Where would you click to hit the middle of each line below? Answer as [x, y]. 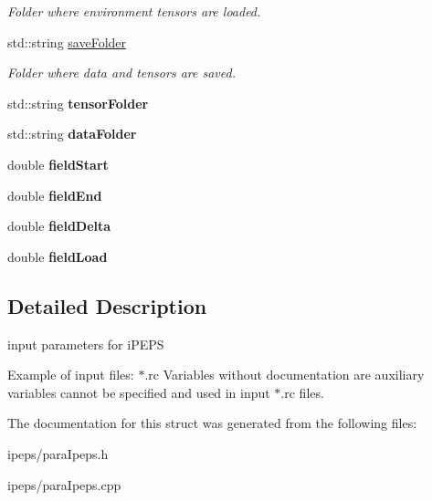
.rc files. [302, 392]
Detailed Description [107, 305]
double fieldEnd [55, 195]
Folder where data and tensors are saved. [121, 73]
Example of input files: [71, 375]
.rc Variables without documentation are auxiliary [284, 375]
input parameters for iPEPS [86, 344]
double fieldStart [58, 164]
